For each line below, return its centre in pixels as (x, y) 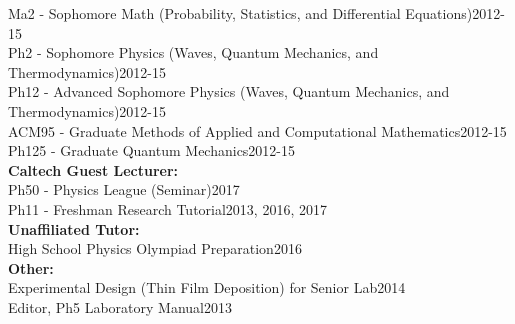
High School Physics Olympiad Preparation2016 (155, 248)
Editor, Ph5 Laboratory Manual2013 (120, 306)
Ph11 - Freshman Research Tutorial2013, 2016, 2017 (167, 208)
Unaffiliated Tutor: (74, 228)
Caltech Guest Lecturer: (93, 169)
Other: (31, 267)
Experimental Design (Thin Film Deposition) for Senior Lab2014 (207, 287)
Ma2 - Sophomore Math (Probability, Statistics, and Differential (204, 13)
